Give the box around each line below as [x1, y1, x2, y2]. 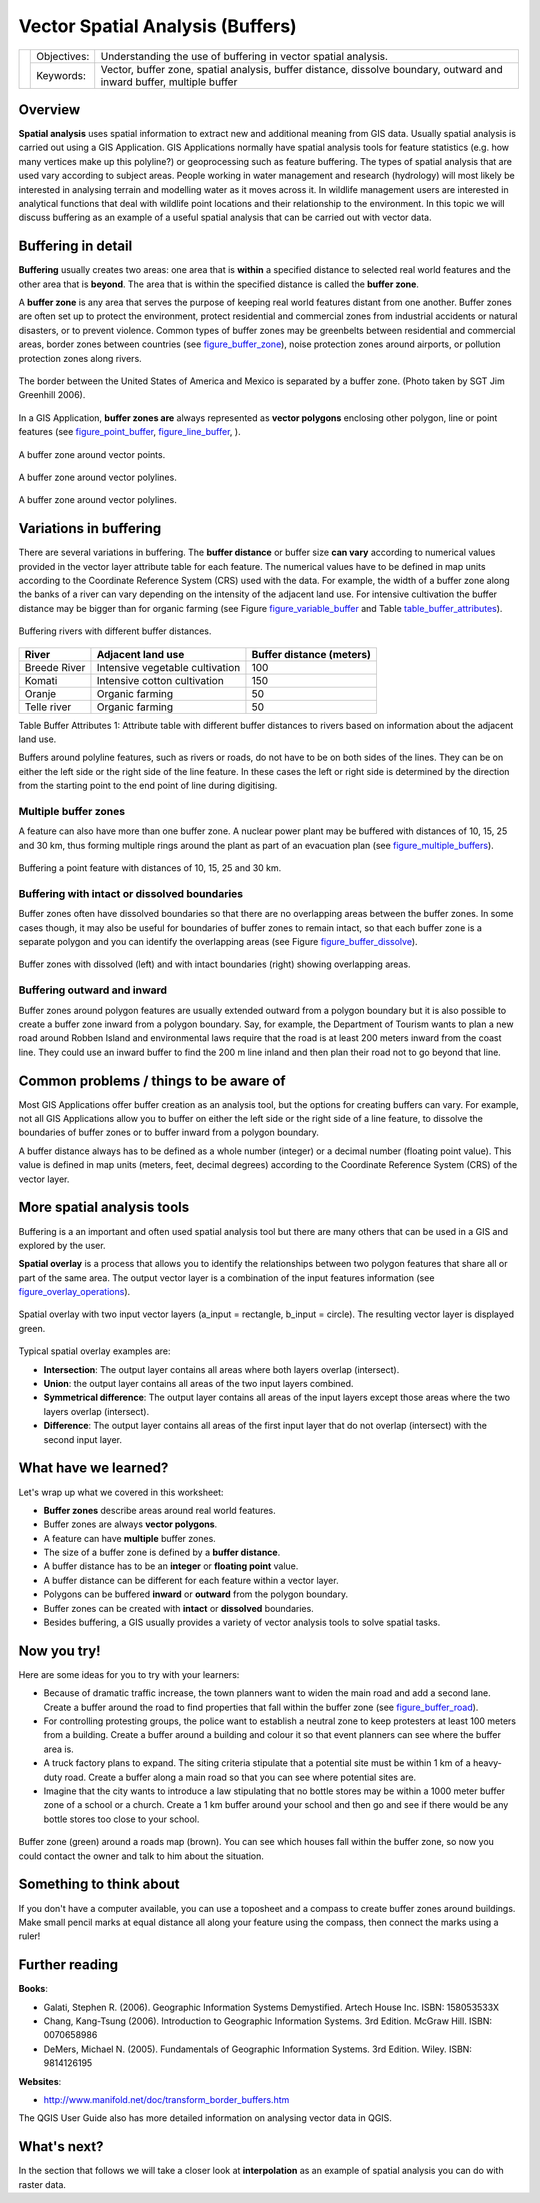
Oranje [24, 686, 57, 700]
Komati [24, 673, 58, 687]
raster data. [18, 2178, 67, 2190]
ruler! [18, 1930, 41, 1942]
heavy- [472, 1757, 502, 1769]
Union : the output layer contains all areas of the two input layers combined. [43, 1378, 354, 1390]
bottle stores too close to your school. [43, 1813, 200, 1825]
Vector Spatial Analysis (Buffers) [18, 15, 297, 37]
